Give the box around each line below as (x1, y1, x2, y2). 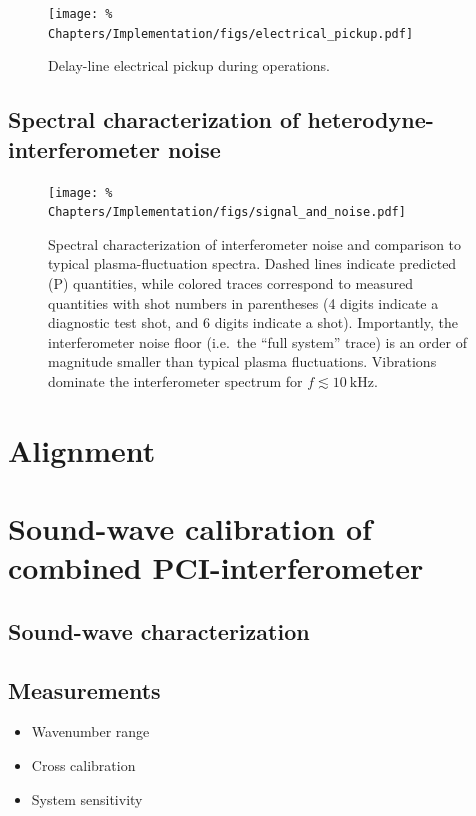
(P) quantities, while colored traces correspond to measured (48, 273, 414, 293)
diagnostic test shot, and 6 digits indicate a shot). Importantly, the (48, 312, 458, 333)
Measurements (8, 674, 161, 705)
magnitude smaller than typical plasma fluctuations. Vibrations (48, 351, 437, 372)
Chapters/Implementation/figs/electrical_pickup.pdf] (48, 26, 414, 41)
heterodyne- (307, 104, 434, 135)
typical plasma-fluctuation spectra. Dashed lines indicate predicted (48, 253, 457, 274)
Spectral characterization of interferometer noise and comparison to (48, 233, 462, 254)
